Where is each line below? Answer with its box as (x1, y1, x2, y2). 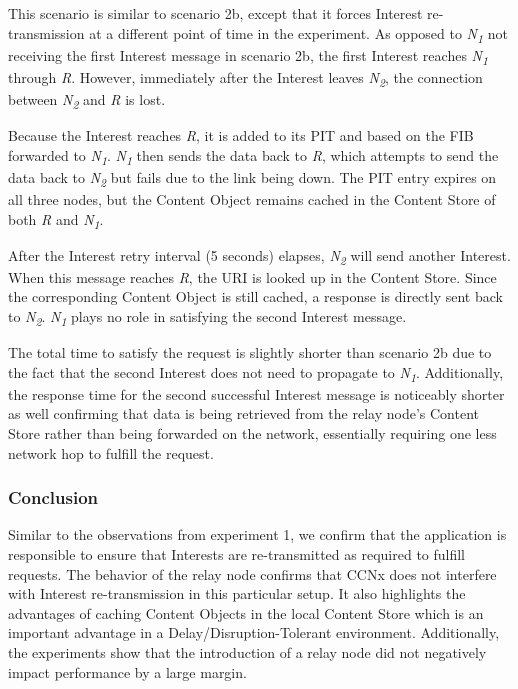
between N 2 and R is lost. (8, 88, 166, 112)
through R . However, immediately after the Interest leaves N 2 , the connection (8, 66, 483, 90)
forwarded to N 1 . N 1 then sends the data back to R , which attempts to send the (8, 144, 499, 168)
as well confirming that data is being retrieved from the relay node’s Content (8, 403, 479, 424)
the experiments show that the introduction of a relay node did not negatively (8, 641, 487, 662)
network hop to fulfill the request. (8, 442, 214, 463)
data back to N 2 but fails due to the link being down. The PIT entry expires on (8, 166, 497, 190)
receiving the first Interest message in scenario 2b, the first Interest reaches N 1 (8, 44, 488, 68)
